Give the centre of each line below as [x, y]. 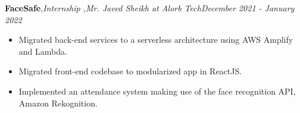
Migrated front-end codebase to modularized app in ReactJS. [130, 71]
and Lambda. [43, 51]
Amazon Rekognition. [58, 103]
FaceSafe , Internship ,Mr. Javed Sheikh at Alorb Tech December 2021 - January [150, 8]
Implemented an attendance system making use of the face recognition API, [157, 91]
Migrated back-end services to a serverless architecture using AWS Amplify [156, 40]
